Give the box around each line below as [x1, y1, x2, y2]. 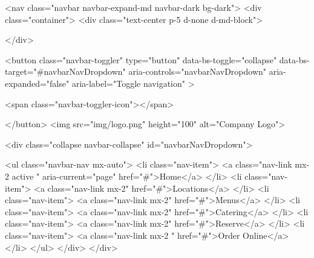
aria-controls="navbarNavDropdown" [128, 65, 267, 78]
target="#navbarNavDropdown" [5, 65, 126, 78]
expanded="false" [5, 77, 70, 89]
